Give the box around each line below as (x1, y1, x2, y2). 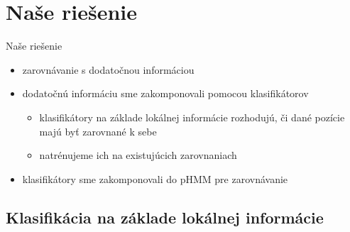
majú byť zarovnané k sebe (39, 123, 157, 138)
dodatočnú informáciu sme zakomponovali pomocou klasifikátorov (22, 86, 309, 101)
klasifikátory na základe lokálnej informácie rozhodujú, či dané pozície (39, 109, 345, 124)
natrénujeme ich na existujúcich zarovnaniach (39, 148, 237, 162)
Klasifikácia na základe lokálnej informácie (6, 206, 324, 228)
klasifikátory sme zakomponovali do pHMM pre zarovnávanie (22, 171, 288, 186)
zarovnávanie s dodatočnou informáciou (22, 62, 195, 77)
